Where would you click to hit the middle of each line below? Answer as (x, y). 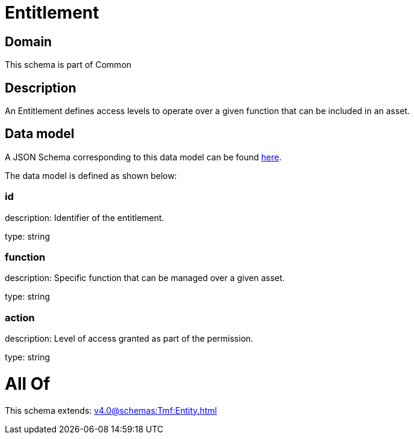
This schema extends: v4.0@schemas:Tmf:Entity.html (111, 410)
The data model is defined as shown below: (91, 175)
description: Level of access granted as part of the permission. (129, 339)
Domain (29, 41)
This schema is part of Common (68, 65)
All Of (28, 383)
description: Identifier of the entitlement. (85, 217)
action (20, 317)
